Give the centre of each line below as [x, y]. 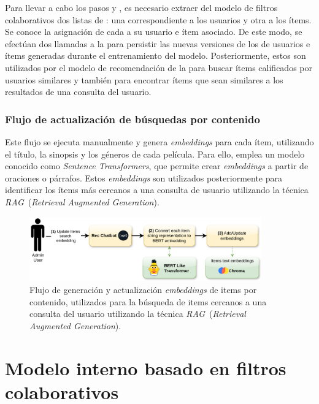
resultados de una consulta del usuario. [78, 92]
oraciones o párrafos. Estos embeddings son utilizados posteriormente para [144, 177]
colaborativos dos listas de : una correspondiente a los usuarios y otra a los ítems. [158, 19]
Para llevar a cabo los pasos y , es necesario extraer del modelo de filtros [141, 7]
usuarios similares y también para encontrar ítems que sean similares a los [144, 79]
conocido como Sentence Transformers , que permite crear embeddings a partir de [157, 166]
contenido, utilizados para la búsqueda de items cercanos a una [148, 301]
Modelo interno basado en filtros [146, 368]
